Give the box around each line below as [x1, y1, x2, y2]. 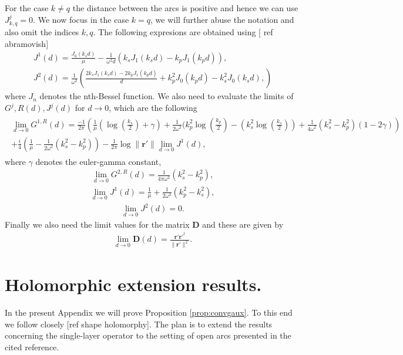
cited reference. [5, 341, 59, 353]
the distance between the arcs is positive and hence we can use [72, 2, 298, 13]
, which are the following [109, 102, 197, 113]
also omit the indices [5, 26, 79, 38]
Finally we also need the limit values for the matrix [5, 218, 190, 230]
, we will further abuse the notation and [150, 13, 294, 25]
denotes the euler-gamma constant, [35, 155, 162, 167]
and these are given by [202, 218, 284, 230]
